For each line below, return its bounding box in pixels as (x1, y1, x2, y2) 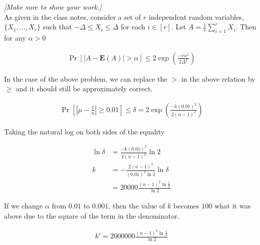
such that (42, 21, 72, 32)
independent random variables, (149, 11, 244, 22)
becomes (173, 200, 199, 211)
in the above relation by (181, 73, 255, 84)
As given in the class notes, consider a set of (4, 11, 141, 22)
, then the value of (108, 200, 165, 211)
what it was (214, 200, 251, 211)
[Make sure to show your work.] (4, 2, 102, 12)
